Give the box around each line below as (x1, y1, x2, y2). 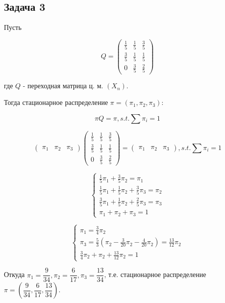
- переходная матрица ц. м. (23, 80, 103, 91)
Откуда (4, 269, 25, 279)
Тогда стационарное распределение (4, 97, 108, 107)
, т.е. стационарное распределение (104, 269, 206, 279)
